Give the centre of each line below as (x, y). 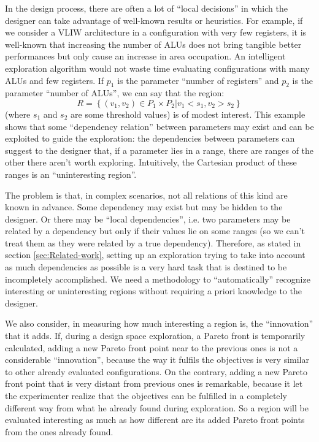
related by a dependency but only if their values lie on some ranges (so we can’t (155, 231)
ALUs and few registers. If (55, 80)
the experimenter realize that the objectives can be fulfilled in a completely (146, 396)
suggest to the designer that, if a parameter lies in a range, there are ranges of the (159, 150)
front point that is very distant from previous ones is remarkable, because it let (154, 383)
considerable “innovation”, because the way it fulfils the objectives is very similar (157, 360)
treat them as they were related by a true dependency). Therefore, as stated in (153, 242)
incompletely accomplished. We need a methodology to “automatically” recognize (158, 279)
